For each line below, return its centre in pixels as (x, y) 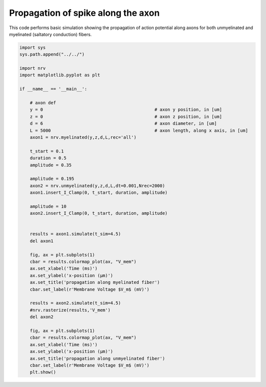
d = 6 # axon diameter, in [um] (123, 124)
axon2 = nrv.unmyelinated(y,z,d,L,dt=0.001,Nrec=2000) (97, 186)
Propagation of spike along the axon (84, 13)
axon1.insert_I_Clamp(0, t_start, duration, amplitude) (99, 193)
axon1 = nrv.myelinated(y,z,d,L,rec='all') (83, 137)
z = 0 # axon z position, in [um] (126, 116)
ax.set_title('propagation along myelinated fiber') (95, 282)
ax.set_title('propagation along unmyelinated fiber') (97, 358)
